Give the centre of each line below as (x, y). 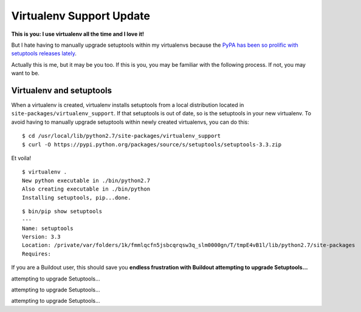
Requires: (36, 254)
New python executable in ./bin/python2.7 (86, 180)
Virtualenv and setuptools (62, 90)
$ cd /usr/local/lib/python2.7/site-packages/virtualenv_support (122, 136)
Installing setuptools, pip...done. (77, 198)
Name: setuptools (48, 228)
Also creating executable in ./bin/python (86, 189)
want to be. (25, 73)
